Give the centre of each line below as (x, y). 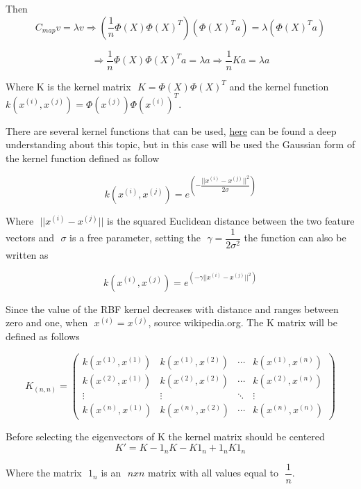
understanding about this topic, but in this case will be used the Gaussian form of (180, 144)
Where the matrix (44, 473)
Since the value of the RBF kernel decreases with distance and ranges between (172, 308)
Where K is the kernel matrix (68, 86)
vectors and (30, 238)
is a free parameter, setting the (135, 238)
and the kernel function (279, 86)
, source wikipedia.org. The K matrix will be (243, 322)
